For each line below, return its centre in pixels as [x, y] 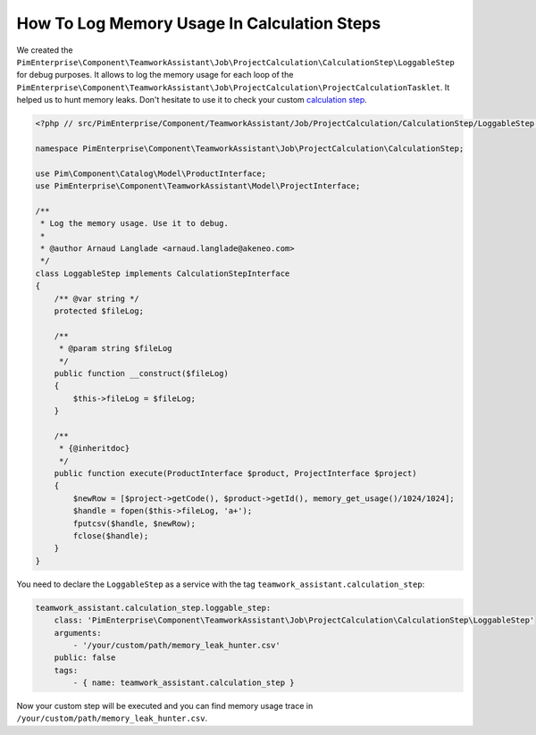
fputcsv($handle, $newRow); [134, 523]
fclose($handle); [111, 535]
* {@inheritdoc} [94, 448]
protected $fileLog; [99, 311]
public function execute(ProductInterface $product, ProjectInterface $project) [235, 474]
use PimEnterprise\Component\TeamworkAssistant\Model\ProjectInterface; [198, 186]
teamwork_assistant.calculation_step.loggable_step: [153, 608]
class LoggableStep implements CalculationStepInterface [163, 273]
